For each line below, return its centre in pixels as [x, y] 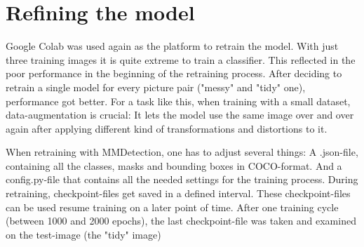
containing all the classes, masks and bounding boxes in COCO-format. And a [174, 165]
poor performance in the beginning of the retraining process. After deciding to [174, 73]
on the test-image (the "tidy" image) [83, 234]
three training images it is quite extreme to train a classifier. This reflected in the [181, 59]
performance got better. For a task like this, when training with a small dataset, [178, 101]
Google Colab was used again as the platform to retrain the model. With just [172, 46]
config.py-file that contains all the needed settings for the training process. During [182, 179]
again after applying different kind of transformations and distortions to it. [167, 128]
